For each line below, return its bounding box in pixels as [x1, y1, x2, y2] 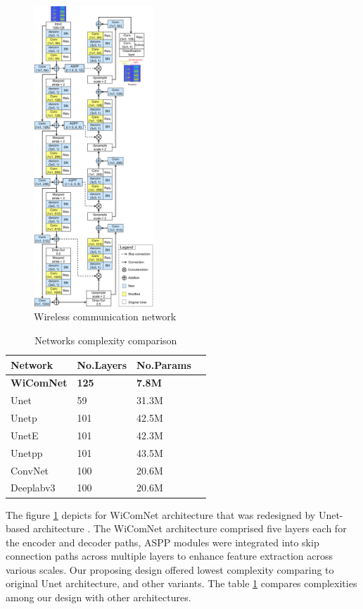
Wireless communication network [34, 309, 177, 324]
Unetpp [11, 445, 43, 460]
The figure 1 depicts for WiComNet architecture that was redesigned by [6, 507, 316, 522]
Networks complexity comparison [34, 332, 177, 347]
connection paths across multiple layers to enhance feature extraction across [6, 548, 333, 563]
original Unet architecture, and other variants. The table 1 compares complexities [6, 576, 357, 591]
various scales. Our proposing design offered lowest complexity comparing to [6, 562, 334, 577]
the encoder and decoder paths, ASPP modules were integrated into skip [6, 534, 319, 549]
